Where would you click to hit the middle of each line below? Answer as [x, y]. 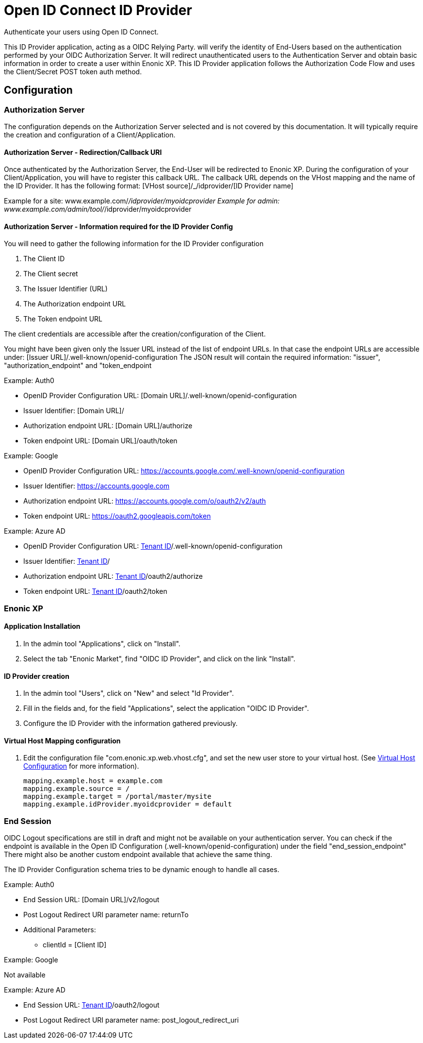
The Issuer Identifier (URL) [65, 289]
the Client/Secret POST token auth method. [73, 71]
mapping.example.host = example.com [93, 781]
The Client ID [44, 259]
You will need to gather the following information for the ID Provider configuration [134, 244]
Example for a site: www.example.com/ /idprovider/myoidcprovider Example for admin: [142, 201]
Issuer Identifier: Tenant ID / [67, 561]
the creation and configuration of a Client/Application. [90, 135]
